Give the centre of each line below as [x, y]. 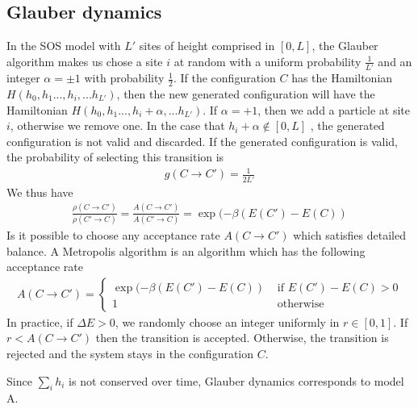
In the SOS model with [64, 46]
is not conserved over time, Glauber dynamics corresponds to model [236, 380]
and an [395, 61]
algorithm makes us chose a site [85, 61]
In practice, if [40, 321]
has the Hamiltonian [342, 78]
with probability [124, 78]
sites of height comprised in [207, 46]
